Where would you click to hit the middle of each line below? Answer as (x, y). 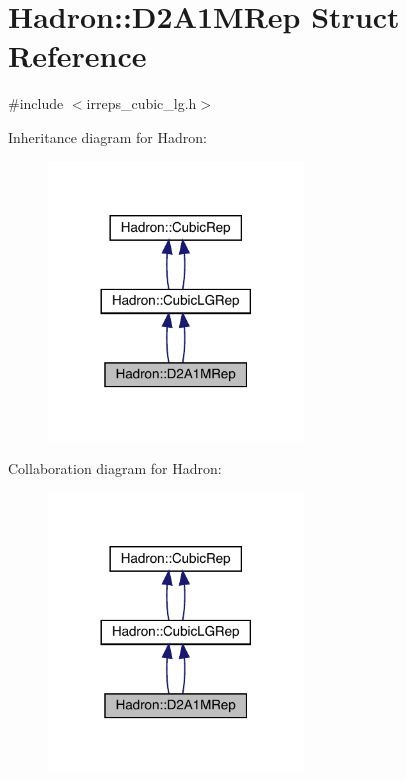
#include (36, 103)
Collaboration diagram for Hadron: (115, 468)
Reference (77, 55)
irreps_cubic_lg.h (141, 103)
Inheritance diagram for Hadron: (107, 136)
